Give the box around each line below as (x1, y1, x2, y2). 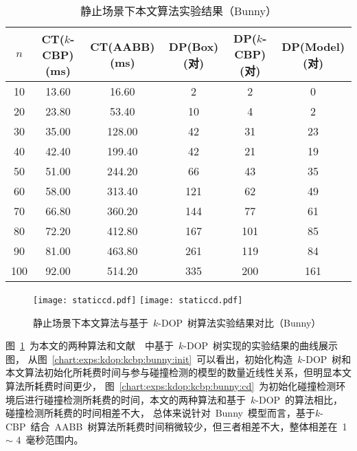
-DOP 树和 (302, 351, 352, 366)
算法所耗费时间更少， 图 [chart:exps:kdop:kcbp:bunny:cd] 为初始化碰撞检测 (5, 379, 336, 393)
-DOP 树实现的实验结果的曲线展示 (183, 338, 338, 353)
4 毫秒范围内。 (16, 432, 84, 447)
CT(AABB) (90, 38, 155, 54)
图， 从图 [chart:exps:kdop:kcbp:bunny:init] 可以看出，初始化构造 (5, 351, 293, 366)
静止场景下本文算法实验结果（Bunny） (80, 3, 277, 19)
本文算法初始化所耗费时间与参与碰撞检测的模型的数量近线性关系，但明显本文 (5, 365, 352, 379)
